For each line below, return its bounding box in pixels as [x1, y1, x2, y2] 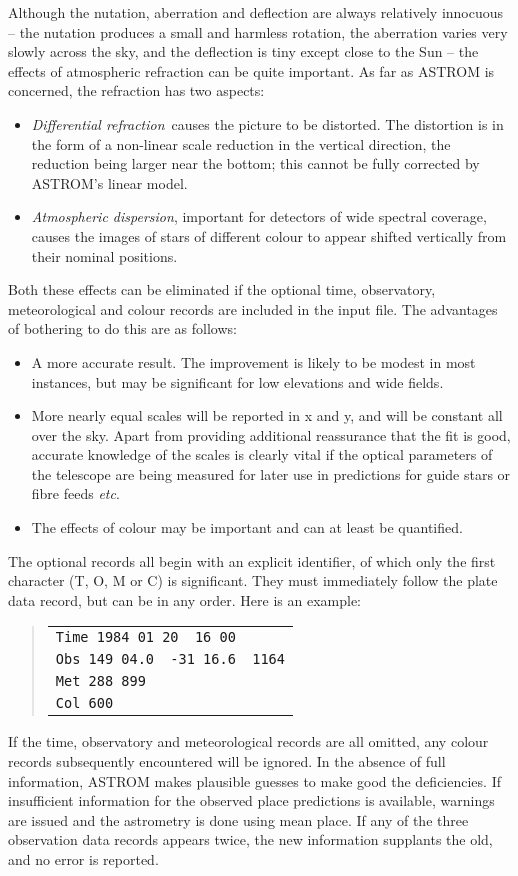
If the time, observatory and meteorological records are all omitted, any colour [8, 731, 489, 752]
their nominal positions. [31, 245, 178, 266]
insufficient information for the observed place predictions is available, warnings [8, 790, 495, 811]
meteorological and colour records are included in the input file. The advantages [8, 298, 498, 319]
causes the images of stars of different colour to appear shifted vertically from [31, 225, 507, 246]
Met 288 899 [55, 673, 146, 690]
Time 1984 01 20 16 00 [55, 629, 236, 646]
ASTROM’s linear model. [31, 172, 188, 193]
